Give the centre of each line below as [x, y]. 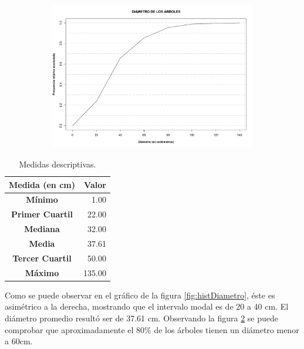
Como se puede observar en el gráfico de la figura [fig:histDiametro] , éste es [140, 295]
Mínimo [42, 199]
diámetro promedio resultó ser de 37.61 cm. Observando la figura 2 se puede [142, 318]
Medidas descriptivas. [58, 164]
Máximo [42, 272]
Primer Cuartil [42, 214]
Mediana [42, 229]
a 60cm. [19, 341]
